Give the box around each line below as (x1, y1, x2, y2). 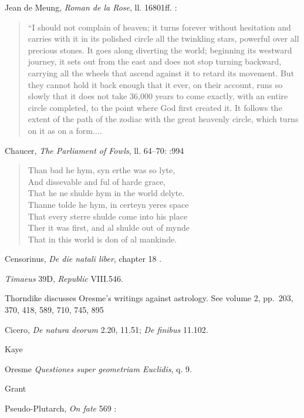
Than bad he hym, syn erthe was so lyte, (28, 164, 175, 176)
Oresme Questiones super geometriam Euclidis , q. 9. (5, 362, 192, 375)
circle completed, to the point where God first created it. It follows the (28, 101, 282, 113)
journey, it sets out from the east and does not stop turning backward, (28, 55, 282, 68)
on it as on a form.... (28, 124, 102, 136)
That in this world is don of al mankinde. (28, 232, 177, 245)
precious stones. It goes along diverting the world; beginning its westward (28, 43, 292, 56)
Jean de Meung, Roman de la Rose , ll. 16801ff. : (5, 1, 177, 13)
